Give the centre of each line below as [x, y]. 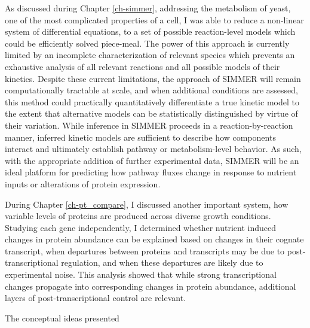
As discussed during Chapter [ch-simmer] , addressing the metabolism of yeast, [148, 8]
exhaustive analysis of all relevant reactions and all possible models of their [142, 66]
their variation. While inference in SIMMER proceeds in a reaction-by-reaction [149, 125]
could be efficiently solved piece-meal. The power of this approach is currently [147, 43]
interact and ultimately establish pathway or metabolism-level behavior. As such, [153, 149]
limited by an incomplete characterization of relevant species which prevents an [150, 55]
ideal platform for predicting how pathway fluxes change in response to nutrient [151, 172]
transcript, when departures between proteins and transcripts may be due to [145, 250]
